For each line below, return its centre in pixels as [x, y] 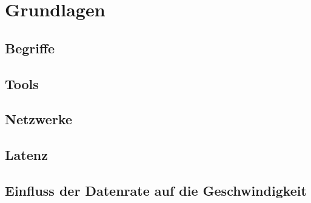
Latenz [26, 155]
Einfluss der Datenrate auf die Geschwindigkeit [156, 190]
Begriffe [30, 48]
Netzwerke [39, 119]
